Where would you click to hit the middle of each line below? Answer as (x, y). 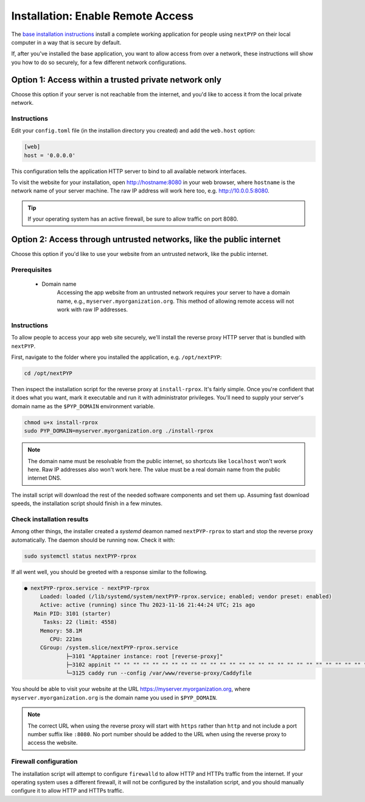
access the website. (53, 743)
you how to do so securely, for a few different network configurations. (99, 62)
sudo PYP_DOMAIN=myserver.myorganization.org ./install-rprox (119, 431)
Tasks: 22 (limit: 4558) (81, 622)
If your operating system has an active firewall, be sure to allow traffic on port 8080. (133, 219)
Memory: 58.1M (61, 630)
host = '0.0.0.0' (50, 155)
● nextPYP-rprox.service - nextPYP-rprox (87, 588)
